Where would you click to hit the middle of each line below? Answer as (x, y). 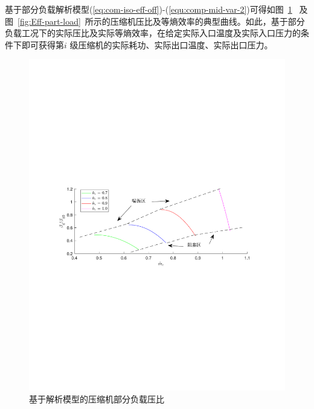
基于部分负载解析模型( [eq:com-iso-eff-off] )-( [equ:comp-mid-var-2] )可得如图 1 (149, 9)
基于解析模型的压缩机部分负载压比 (97, 398)
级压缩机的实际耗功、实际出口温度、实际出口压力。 (171, 44)
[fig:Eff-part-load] (49, 21)
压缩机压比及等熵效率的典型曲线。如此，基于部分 (207, 21)
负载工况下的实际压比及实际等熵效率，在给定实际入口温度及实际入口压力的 (153, 33)
